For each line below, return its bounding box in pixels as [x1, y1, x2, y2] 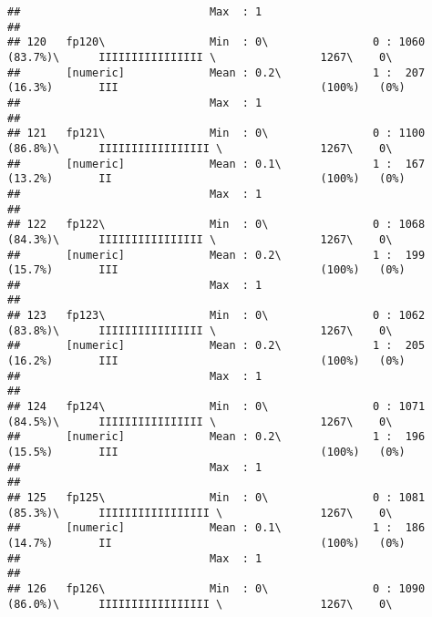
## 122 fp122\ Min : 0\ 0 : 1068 [7, 218, 426, 231]
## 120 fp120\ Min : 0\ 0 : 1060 [7, 36, 426, 49]
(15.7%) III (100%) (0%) [7, 263, 406, 277]
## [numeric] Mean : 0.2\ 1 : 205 [7, 339, 426, 353]
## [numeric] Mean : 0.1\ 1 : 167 [7, 157, 426, 170]
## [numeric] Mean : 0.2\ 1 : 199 [7, 248, 426, 262]
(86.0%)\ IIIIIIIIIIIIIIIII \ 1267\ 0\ [7, 597, 393, 611]
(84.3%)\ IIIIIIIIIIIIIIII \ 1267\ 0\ [7, 232, 393, 246]
